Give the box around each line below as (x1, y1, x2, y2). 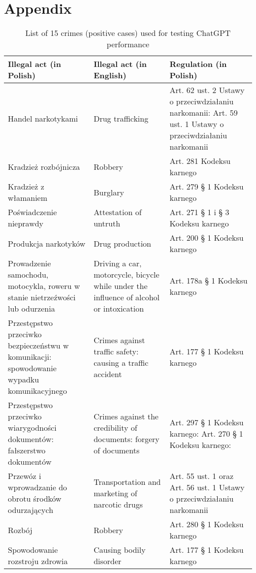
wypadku (8, 374, 39, 385)
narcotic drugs (94, 498, 143, 510)
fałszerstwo (8, 445, 46, 456)
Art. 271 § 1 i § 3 (169, 206, 229, 218)
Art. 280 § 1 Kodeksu (169, 518, 244, 530)
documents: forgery (94, 433, 160, 445)
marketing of (94, 487, 137, 499)
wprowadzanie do (8, 481, 67, 493)
